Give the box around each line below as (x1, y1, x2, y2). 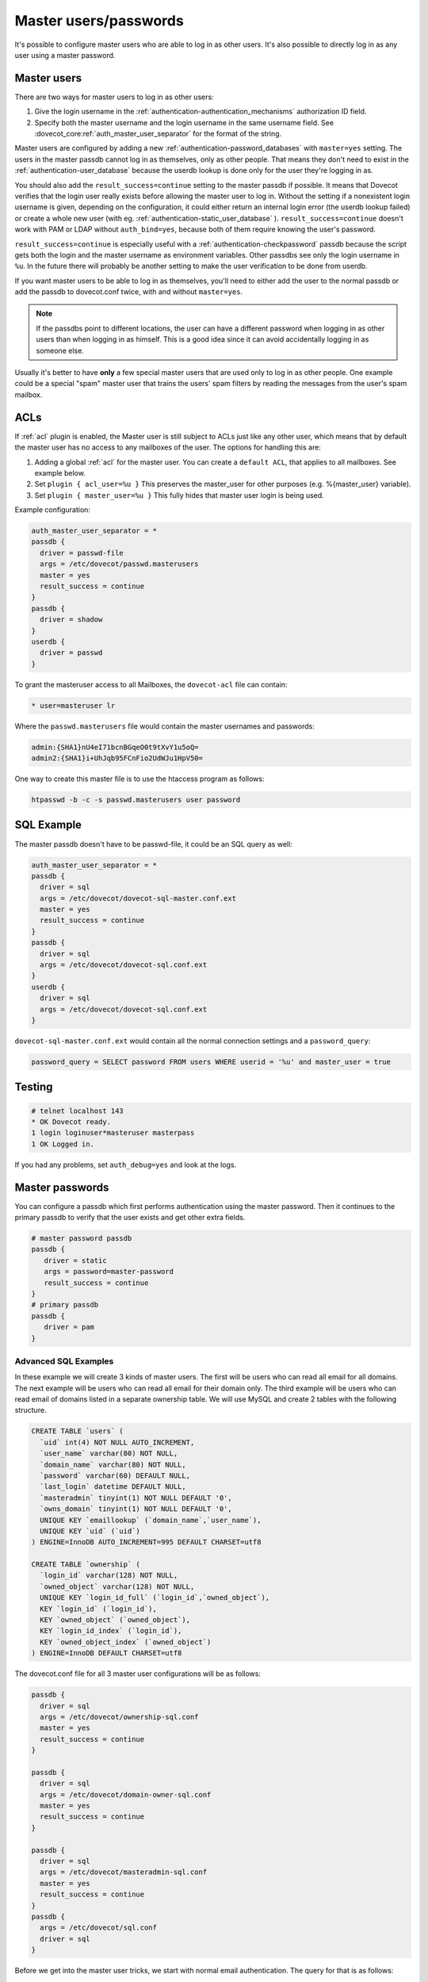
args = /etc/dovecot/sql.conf (40, 1923, 158, 1932)
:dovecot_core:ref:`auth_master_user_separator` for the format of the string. (34, 129, 282, 139)
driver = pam (44, 1322, 95, 1332)
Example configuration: (14, 505, 91, 515)
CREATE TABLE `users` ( (31, 1427, 124, 1436)
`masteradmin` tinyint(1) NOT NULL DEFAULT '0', (40, 1493, 233, 1502)
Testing (14, 1081, 53, 1094)
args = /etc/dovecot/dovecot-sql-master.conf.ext (40, 893, 237, 903)
